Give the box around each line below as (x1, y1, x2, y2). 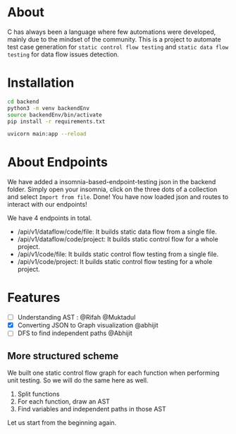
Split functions (17, 390, 60, 399)
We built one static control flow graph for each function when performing (7, 368, 220, 378)
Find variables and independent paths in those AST (17, 405, 167, 414)
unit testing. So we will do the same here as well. (7, 376, 149, 385)
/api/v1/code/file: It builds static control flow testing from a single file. (17, 250, 219, 258)
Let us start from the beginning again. (7, 418, 117, 427)
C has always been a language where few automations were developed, (7, 28, 216, 36)
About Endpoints (7, 155, 108, 170)
